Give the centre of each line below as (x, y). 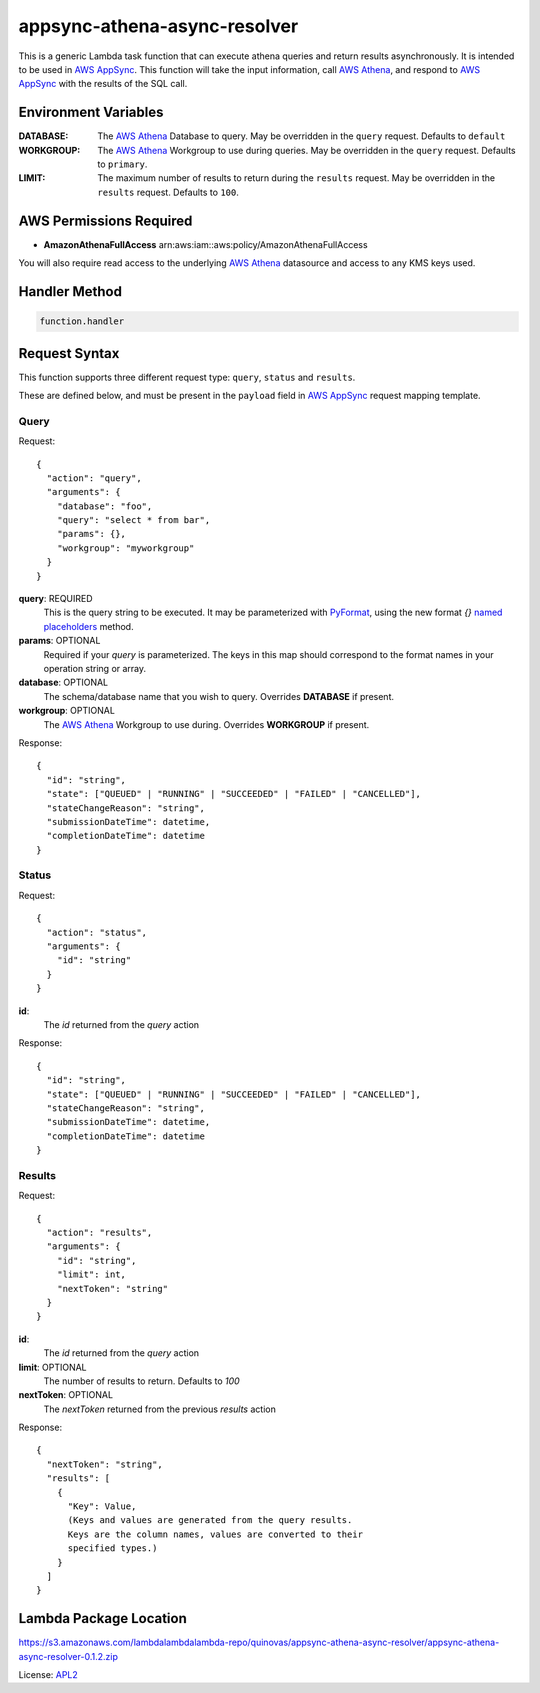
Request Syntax (69, 353)
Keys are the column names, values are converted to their (215, 1534)
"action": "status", (97, 932)
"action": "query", (94, 478)
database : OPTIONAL (63, 682)
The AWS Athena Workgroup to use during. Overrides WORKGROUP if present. (206, 724)
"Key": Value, (102, 1506)
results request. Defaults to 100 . (168, 192)
